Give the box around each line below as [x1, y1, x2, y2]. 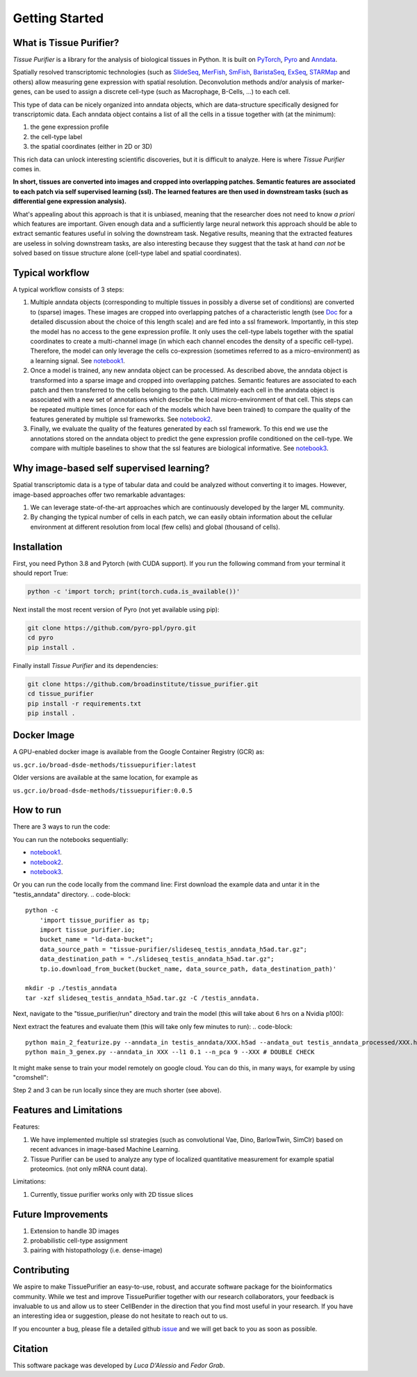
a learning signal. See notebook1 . [30, 356, 125, 365]
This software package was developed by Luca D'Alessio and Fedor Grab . [13, 1361, 225, 1369]
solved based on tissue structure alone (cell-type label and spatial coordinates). [13, 249, 242, 257]
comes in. [13, 164, 41, 173]
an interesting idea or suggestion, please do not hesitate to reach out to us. [13, 1312, 229, 1320]
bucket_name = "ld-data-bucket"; [39, 936, 154, 944]
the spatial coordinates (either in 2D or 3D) [30, 143, 153, 151]
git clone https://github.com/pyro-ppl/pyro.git [27, 623, 197, 632]
